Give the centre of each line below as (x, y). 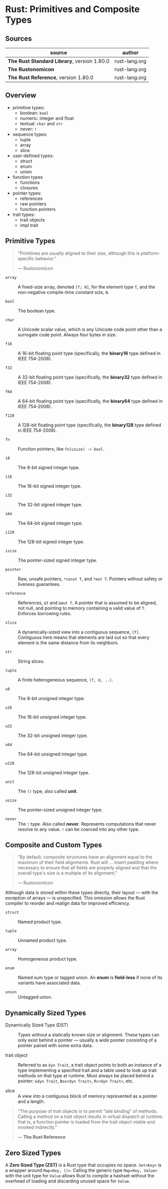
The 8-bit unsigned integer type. (52, 698)
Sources (19, 39)
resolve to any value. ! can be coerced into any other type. (79, 829)
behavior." (46, 258)
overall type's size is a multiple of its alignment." (67, 873)
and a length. (31, 1101)
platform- (150, 253)
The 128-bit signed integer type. (51, 542)
